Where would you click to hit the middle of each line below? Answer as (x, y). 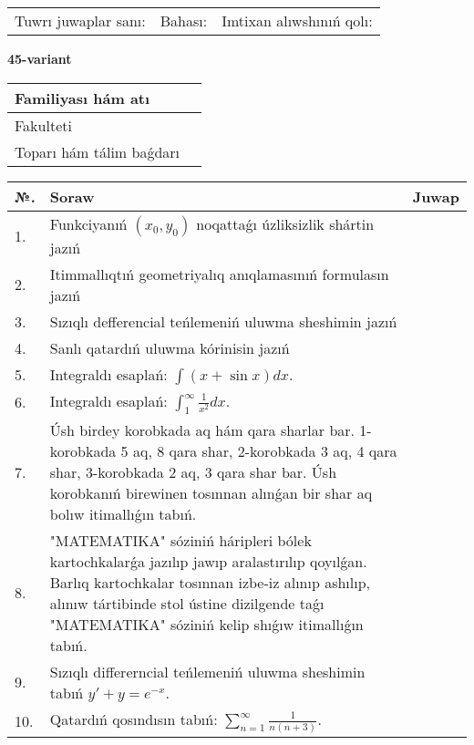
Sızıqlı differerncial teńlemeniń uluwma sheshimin (207, 671)
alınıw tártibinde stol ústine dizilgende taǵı (187, 603)
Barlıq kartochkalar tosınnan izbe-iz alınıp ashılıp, (210, 582)
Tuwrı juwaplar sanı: (80, 21)
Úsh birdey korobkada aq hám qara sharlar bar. (202, 429)
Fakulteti (43, 125)
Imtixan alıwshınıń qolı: (297, 21)
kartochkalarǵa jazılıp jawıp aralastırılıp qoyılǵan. (208, 561)
